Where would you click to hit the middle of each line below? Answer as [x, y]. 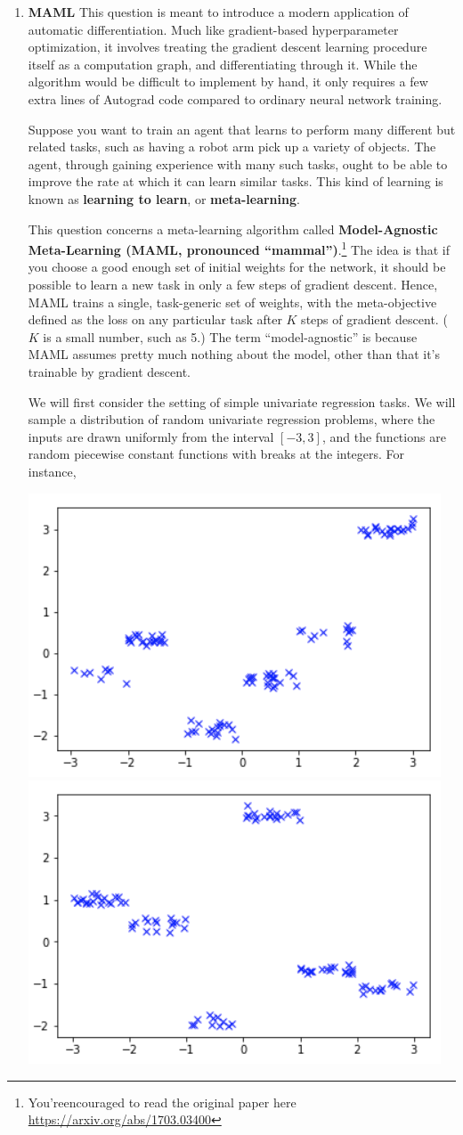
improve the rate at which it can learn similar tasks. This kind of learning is [236, 181]
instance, [52, 471]
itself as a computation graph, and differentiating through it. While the [223, 64]
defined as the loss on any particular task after [155, 319]
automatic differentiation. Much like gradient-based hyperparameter [213, 29]
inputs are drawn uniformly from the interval [151, 436]
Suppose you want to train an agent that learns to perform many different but [242, 129]
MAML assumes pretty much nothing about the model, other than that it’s [234, 354]
